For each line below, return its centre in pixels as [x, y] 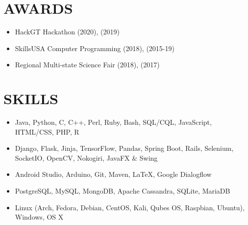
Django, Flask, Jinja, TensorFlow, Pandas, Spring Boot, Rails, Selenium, [124, 148]
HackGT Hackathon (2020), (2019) [67, 32]
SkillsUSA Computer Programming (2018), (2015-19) [95, 48]
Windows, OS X [39, 217]
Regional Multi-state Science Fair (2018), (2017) [87, 65]
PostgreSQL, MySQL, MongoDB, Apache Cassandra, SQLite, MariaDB [123, 191]
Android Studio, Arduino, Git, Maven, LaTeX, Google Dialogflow [113, 174]
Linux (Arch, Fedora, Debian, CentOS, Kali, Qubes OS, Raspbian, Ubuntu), [130, 207]
